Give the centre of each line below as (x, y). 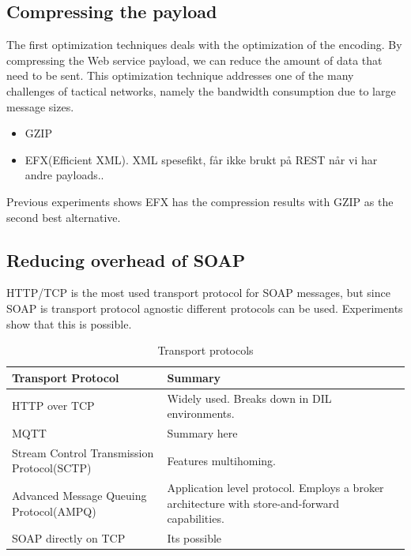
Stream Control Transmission (83, 452)
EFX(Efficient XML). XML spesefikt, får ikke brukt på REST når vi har (201, 159)
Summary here (202, 433)
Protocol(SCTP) (52, 468)
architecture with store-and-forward (253, 503)
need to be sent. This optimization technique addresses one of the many (180, 75)
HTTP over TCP (53, 406)
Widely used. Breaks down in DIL (249, 398)
